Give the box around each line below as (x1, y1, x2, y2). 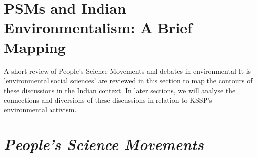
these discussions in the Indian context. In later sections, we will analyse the (4, 85, 236, 95)
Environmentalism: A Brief (4, 17, 192, 38)
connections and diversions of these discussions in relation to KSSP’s (4, 95, 212, 105)
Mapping (4, 37, 66, 57)
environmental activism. (4, 104, 77, 114)
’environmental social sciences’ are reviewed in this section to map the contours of (4, 75, 253, 86)
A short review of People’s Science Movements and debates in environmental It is (4, 65, 251, 76)
